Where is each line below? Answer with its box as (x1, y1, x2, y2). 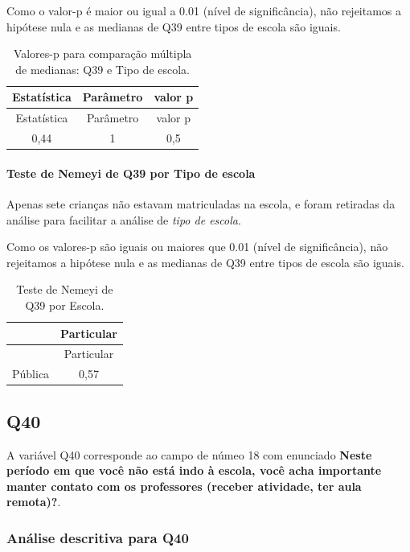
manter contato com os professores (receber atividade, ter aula (6, 477, 362, 494)
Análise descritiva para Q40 (6, 527, 189, 547)
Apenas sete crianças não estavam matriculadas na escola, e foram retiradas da (6, 195, 396, 212)
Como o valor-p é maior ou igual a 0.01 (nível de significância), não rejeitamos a (6, 2, 402, 19)
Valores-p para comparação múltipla (13, 45, 192, 62)
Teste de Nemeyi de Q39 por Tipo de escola (6, 164, 256, 181)
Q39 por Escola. (25, 296, 105, 313)
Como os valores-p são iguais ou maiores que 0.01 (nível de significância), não (6, 238, 388, 255)
